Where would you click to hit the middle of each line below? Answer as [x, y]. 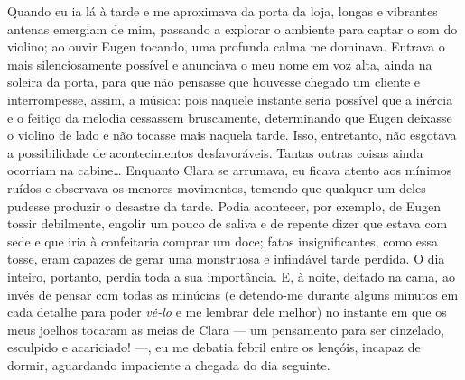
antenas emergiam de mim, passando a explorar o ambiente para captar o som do [232, 28]
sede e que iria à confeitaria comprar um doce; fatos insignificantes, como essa [223, 241]
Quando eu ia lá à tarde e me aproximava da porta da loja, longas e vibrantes [223, 11]
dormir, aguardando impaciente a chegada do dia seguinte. [169, 364]
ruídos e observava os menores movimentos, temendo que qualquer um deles [217, 187]
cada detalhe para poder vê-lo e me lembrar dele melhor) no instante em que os [227, 312]
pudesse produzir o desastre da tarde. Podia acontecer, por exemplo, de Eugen [224, 205]
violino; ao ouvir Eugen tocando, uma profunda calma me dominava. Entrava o [226, 46]
